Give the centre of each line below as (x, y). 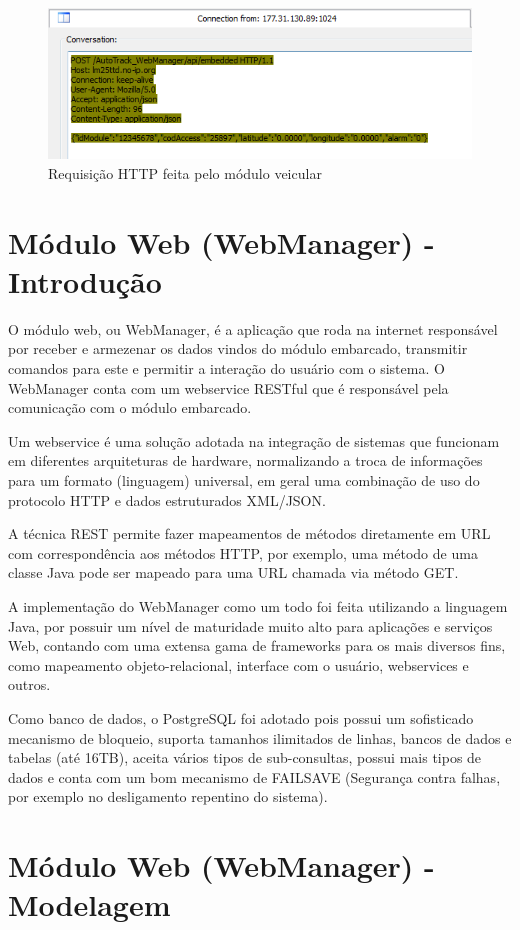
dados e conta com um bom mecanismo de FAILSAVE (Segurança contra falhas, (254, 776)
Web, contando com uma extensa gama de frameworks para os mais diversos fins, (257, 645)
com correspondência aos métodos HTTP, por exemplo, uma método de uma (243, 552)
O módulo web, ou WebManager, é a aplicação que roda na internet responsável (253, 328)
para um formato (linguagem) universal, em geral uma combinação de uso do (244, 479)
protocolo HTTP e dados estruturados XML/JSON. (167, 499)
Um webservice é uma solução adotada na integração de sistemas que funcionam (254, 440)
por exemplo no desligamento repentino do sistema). (168, 796)
